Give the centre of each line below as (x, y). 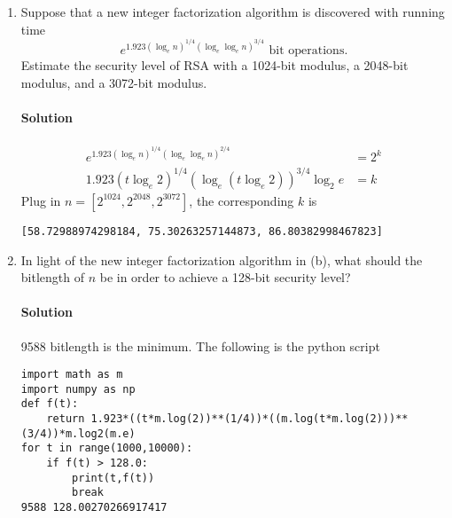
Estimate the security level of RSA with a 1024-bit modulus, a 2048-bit (214, 65)
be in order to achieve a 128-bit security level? (225, 277)
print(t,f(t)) (113, 478)
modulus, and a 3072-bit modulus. (114, 82)
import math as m (72, 375)
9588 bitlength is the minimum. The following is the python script (200, 345)
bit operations (307, 51)
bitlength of (52, 277)
